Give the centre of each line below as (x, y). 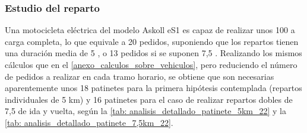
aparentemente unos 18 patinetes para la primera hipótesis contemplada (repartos (153, 88)
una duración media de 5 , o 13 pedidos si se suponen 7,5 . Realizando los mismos (153, 53)
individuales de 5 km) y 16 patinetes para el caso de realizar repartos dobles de (149, 99)
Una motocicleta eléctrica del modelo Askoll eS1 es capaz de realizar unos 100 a (150, 30)
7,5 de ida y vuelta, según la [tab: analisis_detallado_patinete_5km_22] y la (145, 111)
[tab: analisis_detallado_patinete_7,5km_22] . (89, 122)
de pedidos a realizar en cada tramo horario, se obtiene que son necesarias (140, 76)
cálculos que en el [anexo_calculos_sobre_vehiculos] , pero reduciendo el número (151, 64)
